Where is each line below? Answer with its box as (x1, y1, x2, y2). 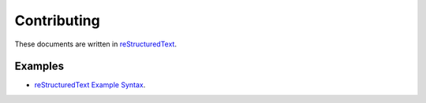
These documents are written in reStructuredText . (14, 39, 177, 49)
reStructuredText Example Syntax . (34, 80, 146, 90)
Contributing (14, 12, 100, 29)
